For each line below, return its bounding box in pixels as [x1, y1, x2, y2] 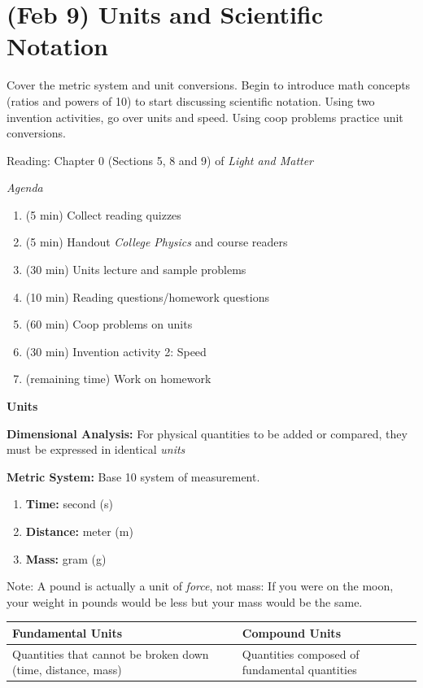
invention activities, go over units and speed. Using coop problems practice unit [7, 108, 403, 125]
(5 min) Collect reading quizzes [25, 206, 181, 223]
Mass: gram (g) [25, 550, 107, 567]
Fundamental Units [12, 624, 123, 641]
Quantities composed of [242, 645, 360, 662]
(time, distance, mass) [12, 661, 122, 678]
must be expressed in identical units [7, 441, 185, 458]
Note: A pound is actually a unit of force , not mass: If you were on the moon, [7, 577, 394, 594]
